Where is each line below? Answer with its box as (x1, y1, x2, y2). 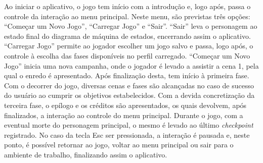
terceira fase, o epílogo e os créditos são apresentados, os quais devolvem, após (4, 99, 247, 110)
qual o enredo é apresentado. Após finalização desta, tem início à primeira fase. (4, 70, 249, 81)
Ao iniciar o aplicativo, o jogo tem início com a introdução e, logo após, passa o (4, 1, 251, 11)
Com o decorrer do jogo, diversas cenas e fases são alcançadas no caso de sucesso (4, 80, 254, 90)
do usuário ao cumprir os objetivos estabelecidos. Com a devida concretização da (4, 90, 255, 100)
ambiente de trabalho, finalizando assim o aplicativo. (4, 149, 167, 159)
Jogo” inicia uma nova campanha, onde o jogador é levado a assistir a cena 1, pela (4, 60, 259, 71)
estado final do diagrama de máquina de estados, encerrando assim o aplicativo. (4, 30, 251, 41)
